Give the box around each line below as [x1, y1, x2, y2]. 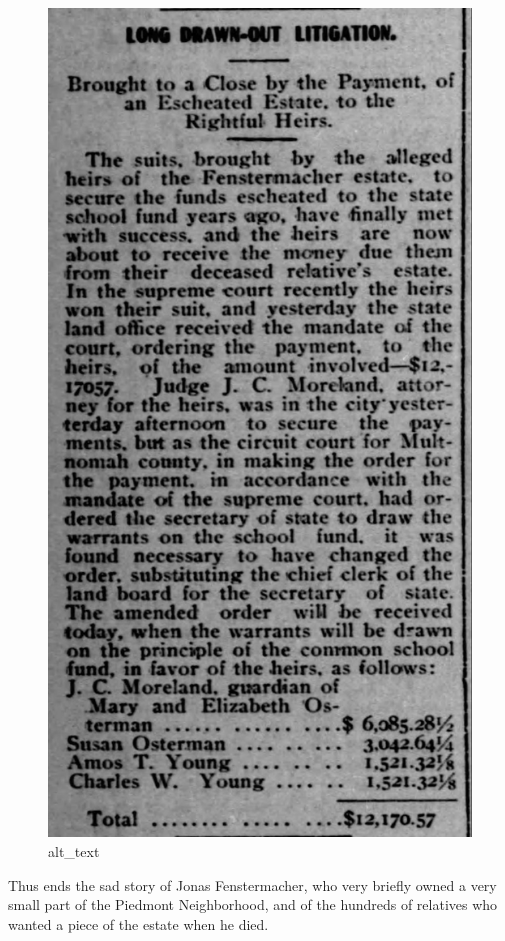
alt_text [48, 840, 100, 861]
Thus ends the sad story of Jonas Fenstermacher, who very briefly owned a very [8, 874, 497, 895]
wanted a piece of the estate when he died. [8, 913, 269, 934]
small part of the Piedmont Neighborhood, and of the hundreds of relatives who [8, 894, 498, 915]
